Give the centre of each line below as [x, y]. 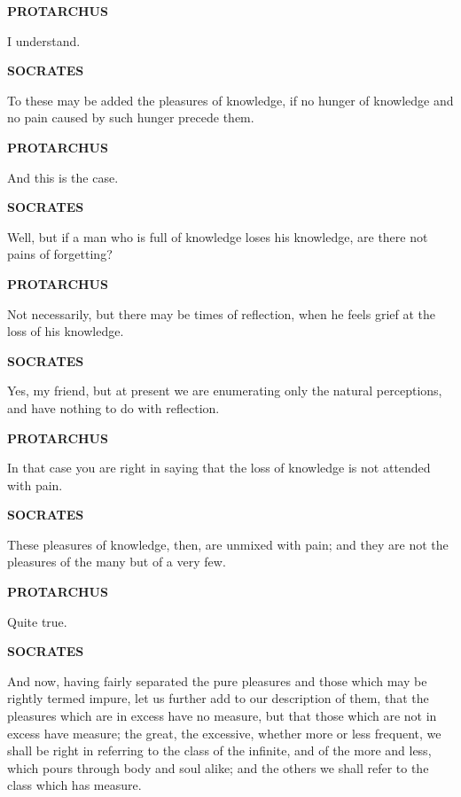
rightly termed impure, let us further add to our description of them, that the [218, 698]
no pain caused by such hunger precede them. [131, 117]
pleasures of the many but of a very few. [117, 562]
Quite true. [37, 621]
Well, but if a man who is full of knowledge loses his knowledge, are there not [218, 236]
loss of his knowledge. [66, 331]
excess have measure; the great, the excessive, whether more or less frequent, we [224, 733]
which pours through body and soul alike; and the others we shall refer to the [218, 767]
